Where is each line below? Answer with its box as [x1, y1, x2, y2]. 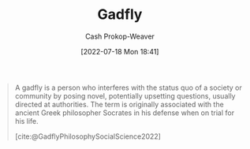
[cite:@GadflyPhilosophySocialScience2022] [14, 132, 161, 141]
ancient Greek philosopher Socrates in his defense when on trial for [14, 108, 234, 117]
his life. [14, 116, 39, 125]
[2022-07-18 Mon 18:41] [80, 47, 159, 56]
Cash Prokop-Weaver [84, 32, 155, 41]
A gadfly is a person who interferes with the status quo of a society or [14, 83, 242, 92]
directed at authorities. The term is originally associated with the [14, 99, 224, 109]
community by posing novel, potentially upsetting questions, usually [14, 91, 236, 100]
